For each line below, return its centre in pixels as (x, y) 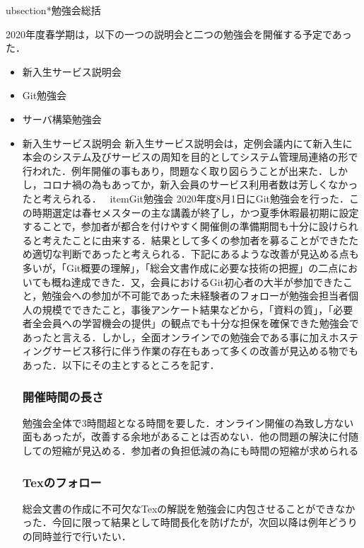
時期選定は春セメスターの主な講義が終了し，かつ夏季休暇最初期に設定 (195, 212)
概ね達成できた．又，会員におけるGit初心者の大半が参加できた (197, 281)
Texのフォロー (62, 482)
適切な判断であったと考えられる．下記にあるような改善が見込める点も (195, 254)
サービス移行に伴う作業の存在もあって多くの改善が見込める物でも (205, 351)
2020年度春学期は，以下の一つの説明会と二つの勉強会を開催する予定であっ (179, 34)
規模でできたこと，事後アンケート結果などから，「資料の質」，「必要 (198, 309)
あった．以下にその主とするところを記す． (121, 365)
